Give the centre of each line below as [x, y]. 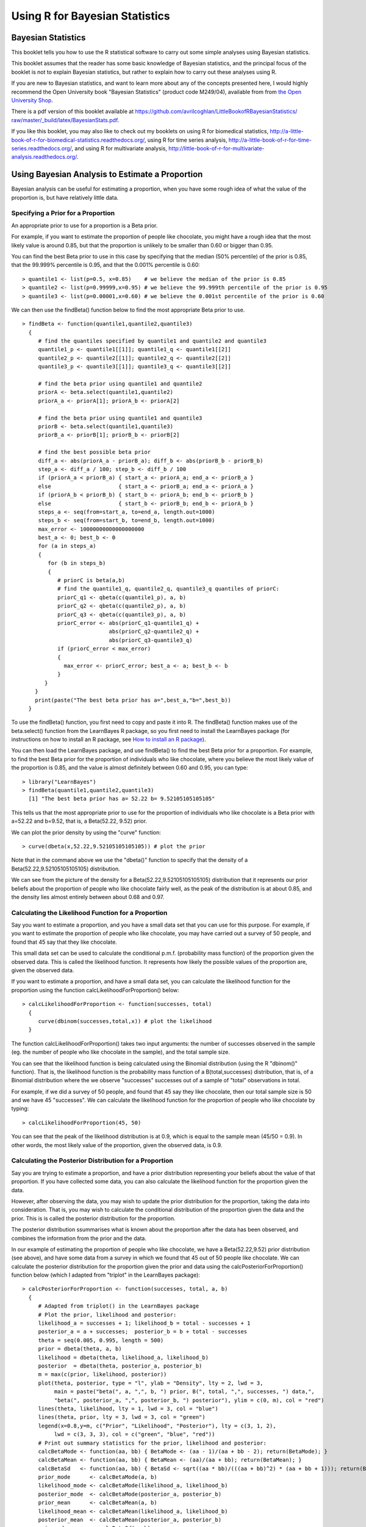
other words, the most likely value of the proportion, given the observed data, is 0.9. [117, 1145]
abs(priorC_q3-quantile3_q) [151, 640]
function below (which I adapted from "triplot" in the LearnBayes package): [106, 1275]
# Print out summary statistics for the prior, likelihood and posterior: [152, 1443]
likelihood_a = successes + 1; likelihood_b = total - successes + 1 [144, 1323]
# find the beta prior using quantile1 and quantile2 [120, 384]
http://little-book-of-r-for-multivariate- [217, 148]
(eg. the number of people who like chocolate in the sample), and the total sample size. [120, 1052]
